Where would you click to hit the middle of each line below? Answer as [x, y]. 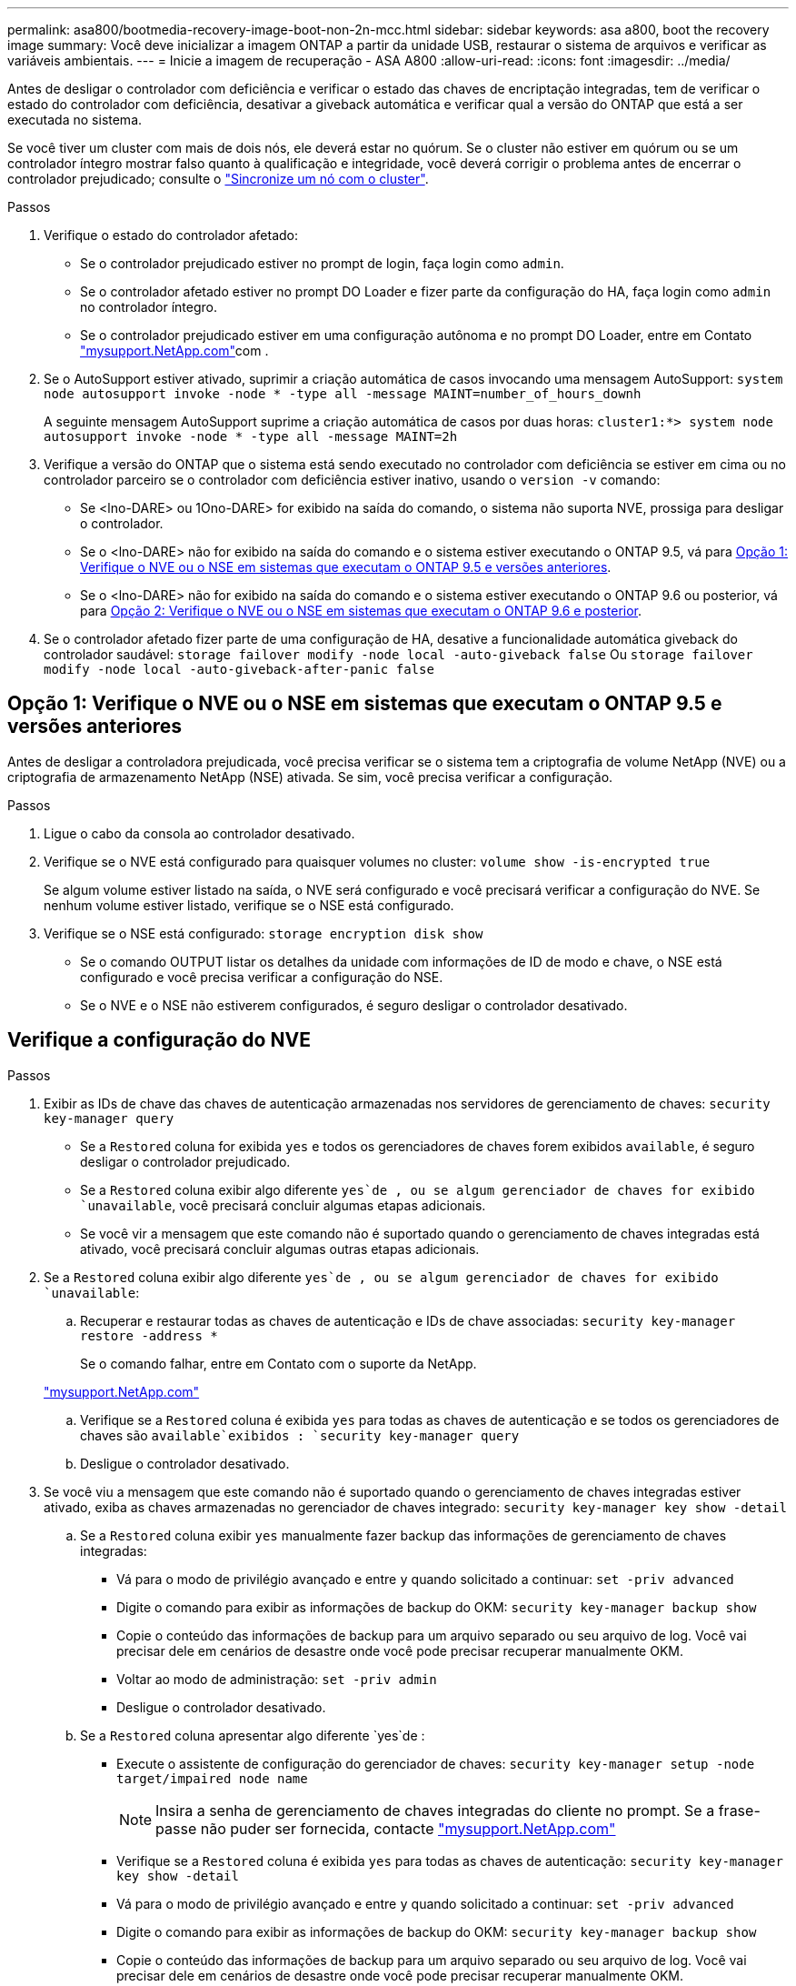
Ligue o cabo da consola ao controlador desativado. [199, 833]
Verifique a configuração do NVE [159, 1040]
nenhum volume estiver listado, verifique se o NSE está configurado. [249, 905]
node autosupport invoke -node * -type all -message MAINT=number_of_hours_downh [343, 394]
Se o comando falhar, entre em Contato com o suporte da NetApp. [279, 1363]
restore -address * [149, 1335]
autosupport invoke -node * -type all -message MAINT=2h [251, 436]
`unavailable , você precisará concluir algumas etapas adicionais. [283, 1205]
